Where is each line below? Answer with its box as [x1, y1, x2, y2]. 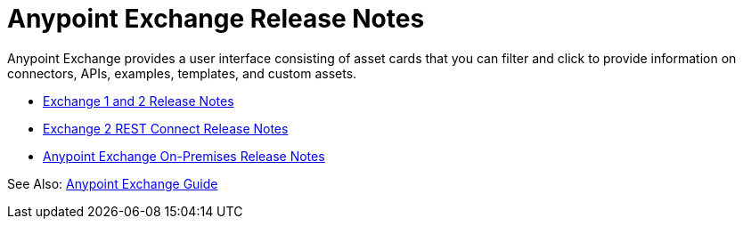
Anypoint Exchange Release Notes [7, 4, 425, 34]
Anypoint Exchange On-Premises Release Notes [43, 148, 325, 164]
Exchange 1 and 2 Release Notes [43, 93, 234, 109]
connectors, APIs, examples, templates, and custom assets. [7, 65, 357, 81]
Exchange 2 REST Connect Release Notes [43, 120, 289, 136]
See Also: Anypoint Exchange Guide [7, 175, 218, 191]
